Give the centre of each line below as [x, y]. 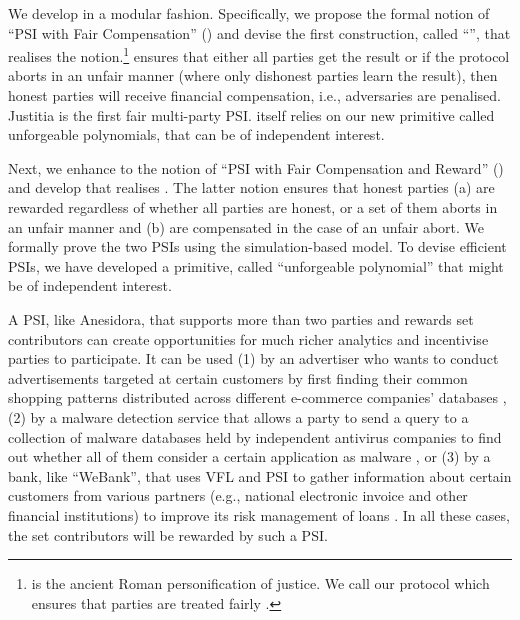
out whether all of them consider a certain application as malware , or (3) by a [249, 456]
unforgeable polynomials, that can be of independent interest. [196, 134]
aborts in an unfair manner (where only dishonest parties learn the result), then [253, 75]
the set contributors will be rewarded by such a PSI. [168, 534]
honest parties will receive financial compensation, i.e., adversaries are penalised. [254, 95]
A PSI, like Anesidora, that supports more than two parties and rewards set [241, 318]
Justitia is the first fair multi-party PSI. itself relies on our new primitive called [251, 114]
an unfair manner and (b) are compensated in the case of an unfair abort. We [246, 226]
